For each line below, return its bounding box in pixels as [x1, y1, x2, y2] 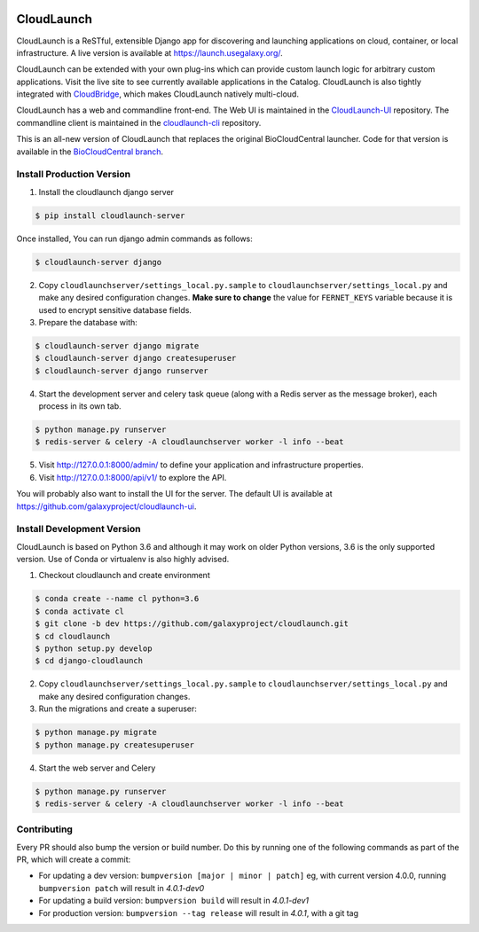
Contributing [16, 823, 73, 835]
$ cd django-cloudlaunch [35, 656, 144, 666]
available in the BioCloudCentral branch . [16, 146, 164, 157]
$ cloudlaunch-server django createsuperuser [35, 353, 237, 364]
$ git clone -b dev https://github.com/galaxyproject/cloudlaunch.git [35, 619, 349, 629]
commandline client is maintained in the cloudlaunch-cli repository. [16, 117, 262, 128]
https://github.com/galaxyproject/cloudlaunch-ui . [16, 501, 197, 512]
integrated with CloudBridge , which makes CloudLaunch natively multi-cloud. [16, 89, 299, 99]
